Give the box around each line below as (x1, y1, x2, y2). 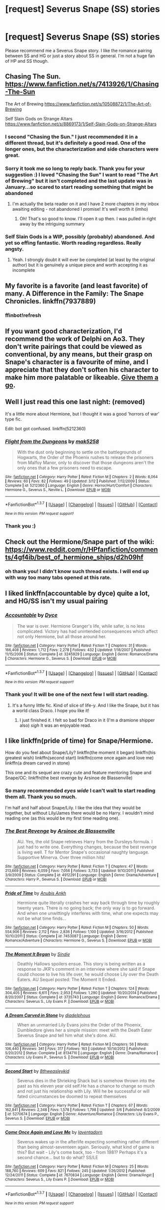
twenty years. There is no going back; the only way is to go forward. (17, 905, 156, 911)
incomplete (12, 267, 35, 273)
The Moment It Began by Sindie (5, 951, 70, 957)
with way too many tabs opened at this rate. (5, 574, 112, 581)
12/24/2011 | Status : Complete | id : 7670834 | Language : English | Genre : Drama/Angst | (5, 1173, 154, 1178)
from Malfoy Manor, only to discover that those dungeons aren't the (17, 460, 154, 466)
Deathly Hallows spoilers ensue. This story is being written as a (17, 961, 146, 967)
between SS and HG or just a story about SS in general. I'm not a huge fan (5, 53, 155, 59)
